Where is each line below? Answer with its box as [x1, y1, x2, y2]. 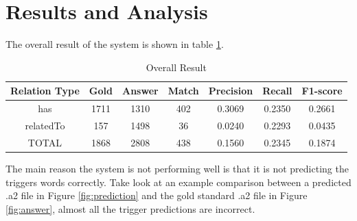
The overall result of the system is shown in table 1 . [5, 37, 224, 51]
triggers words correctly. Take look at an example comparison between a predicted [5, 174, 352, 189]
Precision [208, 83, 253, 98]
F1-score [301, 83, 343, 98]
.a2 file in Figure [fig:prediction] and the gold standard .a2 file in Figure [5, 188, 308, 203]
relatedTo [25, 118, 65, 132]
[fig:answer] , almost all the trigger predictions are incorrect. [5, 201, 255, 216]
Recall [262, 83, 292, 98]
